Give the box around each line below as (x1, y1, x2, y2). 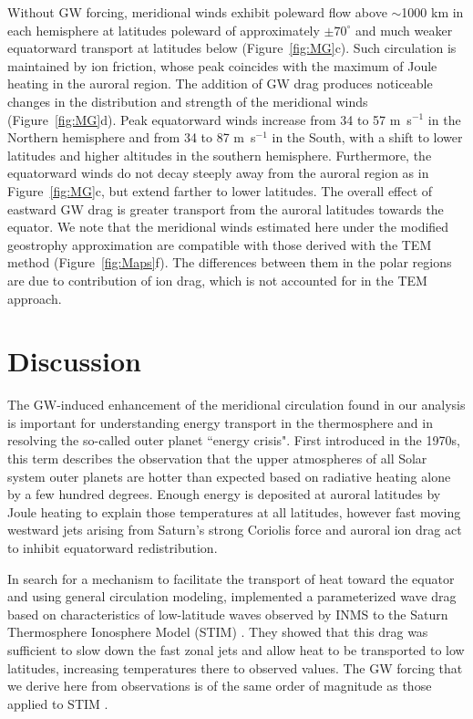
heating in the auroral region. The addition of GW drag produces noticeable (7, 74, 433, 93)
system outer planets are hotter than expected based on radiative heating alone (7, 466, 451, 485)
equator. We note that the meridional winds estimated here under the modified (7, 217, 449, 236)
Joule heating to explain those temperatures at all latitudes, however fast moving (7, 502, 461, 521)
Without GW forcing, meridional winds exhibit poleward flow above (7, 3, 387, 21)
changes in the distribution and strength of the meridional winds (7, 91, 368, 110)
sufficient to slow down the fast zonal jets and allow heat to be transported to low (7, 640, 465, 659)
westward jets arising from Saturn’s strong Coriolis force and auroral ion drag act (7, 520, 462, 539)
